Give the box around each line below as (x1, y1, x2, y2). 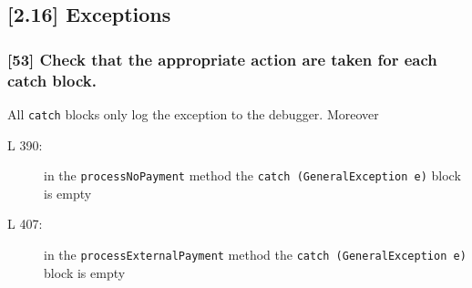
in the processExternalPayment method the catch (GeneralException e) (44, 245, 467, 264)
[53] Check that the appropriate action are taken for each (7, 47, 437, 70)
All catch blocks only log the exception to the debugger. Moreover (7, 104, 379, 123)
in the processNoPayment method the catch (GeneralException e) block (44, 166, 461, 185)
